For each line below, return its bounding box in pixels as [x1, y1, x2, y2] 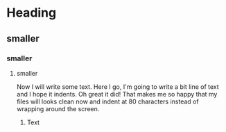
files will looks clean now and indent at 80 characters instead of [16, 97, 199, 106]
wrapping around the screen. [16, 104, 100, 113]
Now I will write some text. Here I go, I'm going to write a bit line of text [16, 82, 219, 91]
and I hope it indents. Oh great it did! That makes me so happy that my [16, 90, 218, 98]
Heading [6, 5, 57, 21]
